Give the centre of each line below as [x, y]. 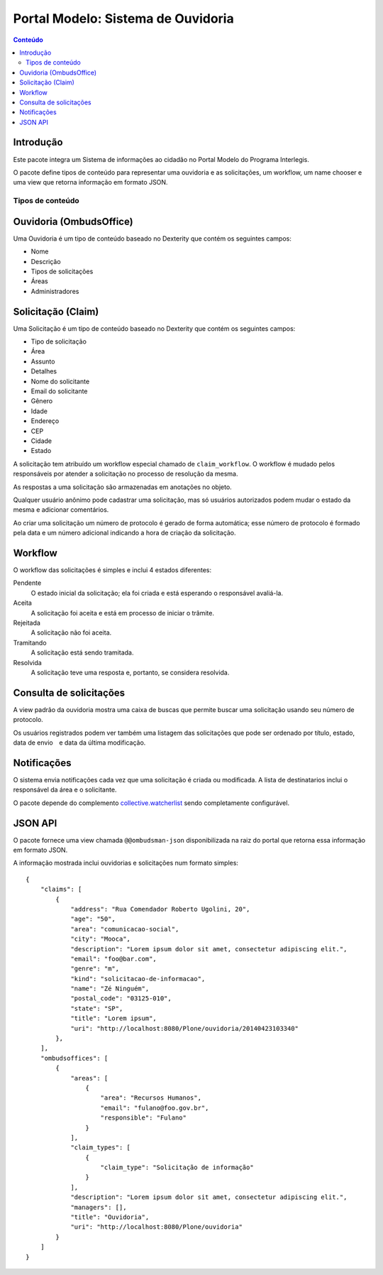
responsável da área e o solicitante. [65, 790]
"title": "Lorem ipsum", [114, 1018]
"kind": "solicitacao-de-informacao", [138, 979]
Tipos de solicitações [62, 271]
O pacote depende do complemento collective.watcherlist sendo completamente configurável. [151, 803]
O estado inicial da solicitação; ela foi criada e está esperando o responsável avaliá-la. [157, 593]
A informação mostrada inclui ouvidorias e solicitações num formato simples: [126, 863]
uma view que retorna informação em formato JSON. [90, 182]
